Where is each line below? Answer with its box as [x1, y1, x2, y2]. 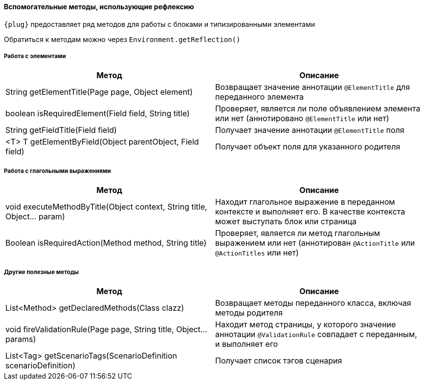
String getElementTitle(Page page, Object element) [5, 87, 193, 97]
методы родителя [215, 307, 283, 318]
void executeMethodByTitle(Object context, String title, [5, 202, 207, 212]
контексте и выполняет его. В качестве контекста [215, 207, 405, 217]
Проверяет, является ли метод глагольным [215, 228, 380, 238]
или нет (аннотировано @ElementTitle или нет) [215, 113, 389, 124]
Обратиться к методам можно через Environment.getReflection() [4, 35, 241, 43]
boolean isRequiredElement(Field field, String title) [5, 108, 190, 119]
